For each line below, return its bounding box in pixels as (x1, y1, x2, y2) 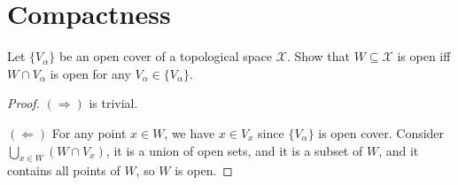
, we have (164, 123, 215, 142)
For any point (51, 123, 127, 142)
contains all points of (7, 161, 120, 180)
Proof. (7, 94, 40, 112)
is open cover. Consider (318, 123, 445, 142)
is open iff (397, 47, 451, 66)
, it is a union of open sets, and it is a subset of (105, 141, 363, 159)
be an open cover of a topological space (58, 47, 273, 66)
